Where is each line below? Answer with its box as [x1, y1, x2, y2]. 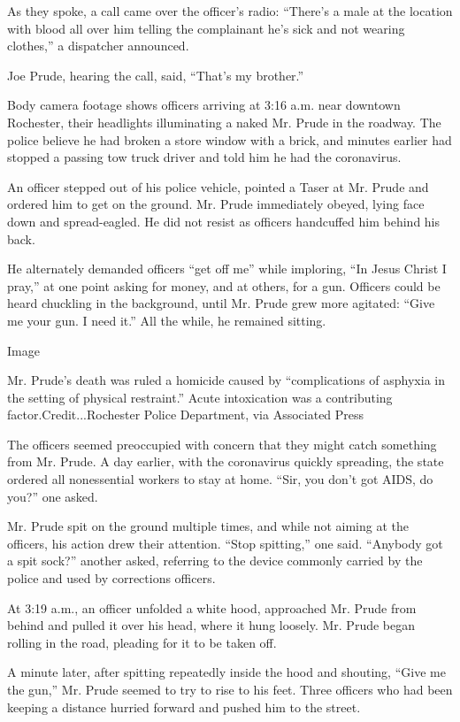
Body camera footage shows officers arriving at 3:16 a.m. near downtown [7, 96, 401, 114]
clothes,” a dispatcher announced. [7, 36, 189, 55]
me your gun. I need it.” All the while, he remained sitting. [7, 311, 326, 329]
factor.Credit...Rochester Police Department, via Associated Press [7, 405, 364, 424]
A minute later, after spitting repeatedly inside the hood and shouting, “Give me [7, 663, 446, 681]
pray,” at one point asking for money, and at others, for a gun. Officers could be [7, 276, 441, 295]
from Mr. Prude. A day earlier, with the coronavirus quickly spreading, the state [7, 452, 444, 471]
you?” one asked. [7, 487, 98, 505]
